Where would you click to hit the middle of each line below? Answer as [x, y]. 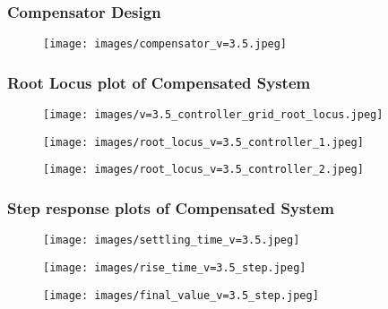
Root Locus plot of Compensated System [159, 82]
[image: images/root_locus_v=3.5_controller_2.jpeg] [203, 170]
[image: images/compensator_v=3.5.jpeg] [165, 44]
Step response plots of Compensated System [171, 207]
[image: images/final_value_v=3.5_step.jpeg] [181, 295]
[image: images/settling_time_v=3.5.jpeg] [172, 240]
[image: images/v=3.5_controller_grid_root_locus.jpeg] [213, 115]
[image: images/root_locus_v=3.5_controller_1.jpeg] [203, 142]
